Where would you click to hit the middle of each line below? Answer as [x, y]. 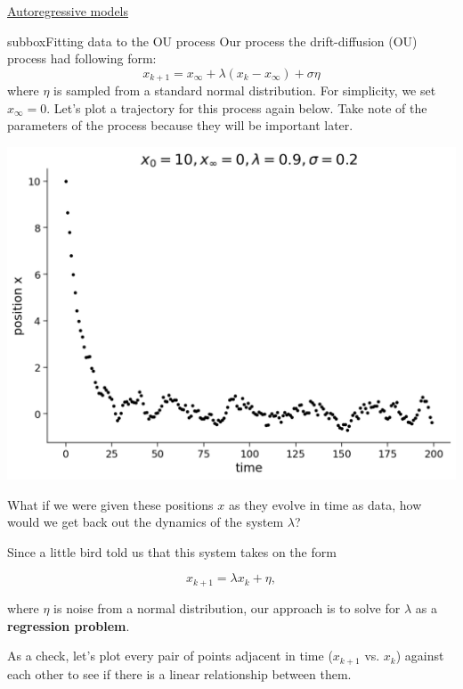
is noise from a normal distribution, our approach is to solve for [227, 607]
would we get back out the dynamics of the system [146, 522]
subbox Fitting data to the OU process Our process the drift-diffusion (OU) [212, 41]
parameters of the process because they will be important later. [180, 125]
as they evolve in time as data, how [325, 504]
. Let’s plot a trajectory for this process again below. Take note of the [237, 107]
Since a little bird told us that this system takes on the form [172, 551]
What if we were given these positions [110, 504]
